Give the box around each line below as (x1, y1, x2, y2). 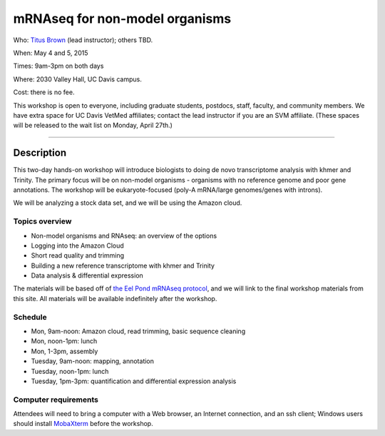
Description (13, 147, 67, 159)
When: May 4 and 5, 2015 (13, 49, 88, 57)
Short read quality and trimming (31, 251, 125, 260)
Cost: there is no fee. (13, 88, 75, 96)
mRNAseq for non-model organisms (13, 11, 232, 26)
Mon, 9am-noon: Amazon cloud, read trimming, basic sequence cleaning (31, 327, 246, 335)
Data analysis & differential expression (31, 271, 144, 280)
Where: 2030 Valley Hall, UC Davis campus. (13, 75, 142, 83)
